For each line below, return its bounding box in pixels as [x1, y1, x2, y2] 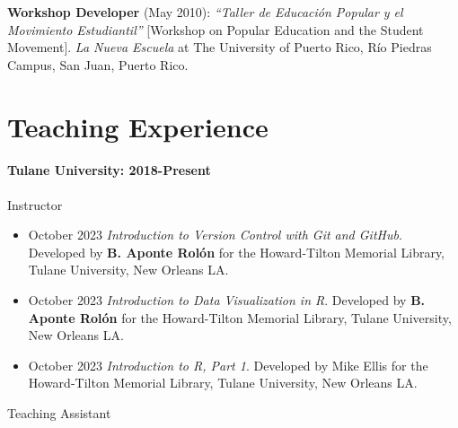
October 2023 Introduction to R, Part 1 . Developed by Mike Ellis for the [28, 355, 428, 374]
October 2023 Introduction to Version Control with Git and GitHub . [28, 225, 402, 244]
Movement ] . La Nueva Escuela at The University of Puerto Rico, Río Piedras [7, 38, 432, 57]
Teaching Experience [7, 108, 269, 144]
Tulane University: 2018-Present [7, 161, 211, 179]
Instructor [7, 195, 63, 214]
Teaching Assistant [7, 403, 111, 422]
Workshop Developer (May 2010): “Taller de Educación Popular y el [7, 3, 403, 21]
